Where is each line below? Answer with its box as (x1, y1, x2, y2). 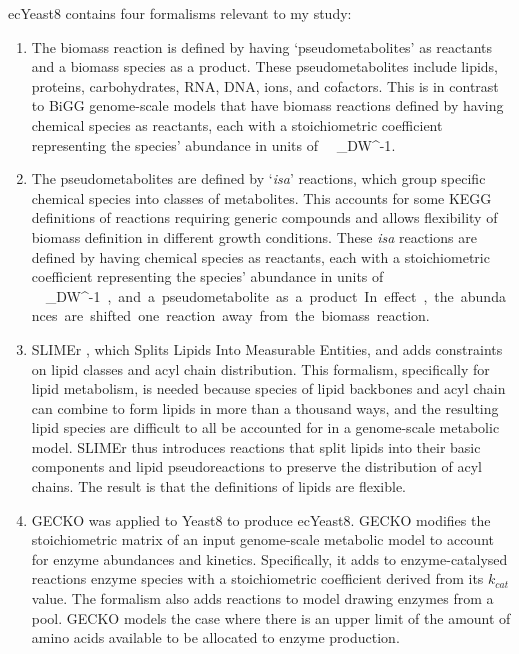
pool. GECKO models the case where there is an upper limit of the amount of (31, 607, 511, 628)
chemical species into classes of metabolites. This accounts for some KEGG (31, 187, 492, 208)
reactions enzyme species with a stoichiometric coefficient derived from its (31, 568, 484, 589)
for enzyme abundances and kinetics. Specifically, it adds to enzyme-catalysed (31, 548, 508, 569)
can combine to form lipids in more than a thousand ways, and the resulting (31, 397, 499, 418)
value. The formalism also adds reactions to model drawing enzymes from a (31, 588, 494, 609)
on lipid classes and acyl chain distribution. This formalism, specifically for (31, 358, 490, 379)
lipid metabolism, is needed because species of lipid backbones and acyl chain (31, 378, 506, 399)
